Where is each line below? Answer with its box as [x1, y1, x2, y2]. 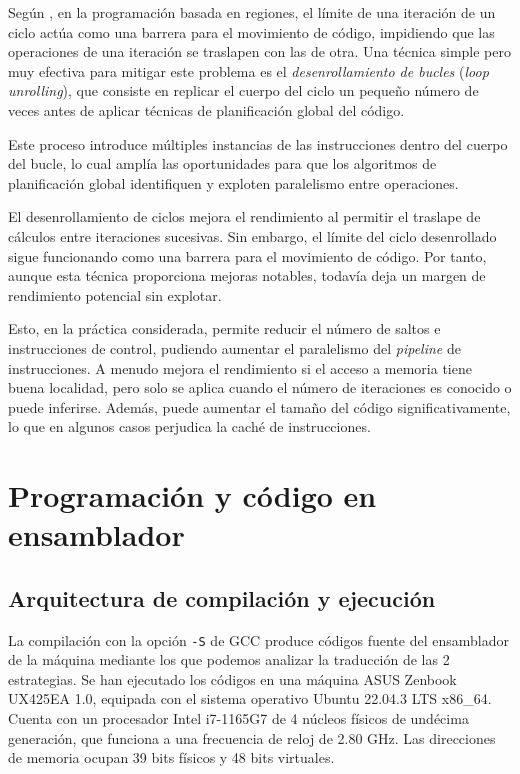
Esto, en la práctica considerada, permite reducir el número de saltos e [8, 318, 441, 339]
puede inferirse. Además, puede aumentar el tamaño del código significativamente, [8, 396, 511, 417]
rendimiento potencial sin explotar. [8, 284, 222, 305]
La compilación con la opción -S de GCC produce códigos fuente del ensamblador [8, 629, 509, 650]
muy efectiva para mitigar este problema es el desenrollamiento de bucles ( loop [8, 60, 489, 81]
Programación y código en [8, 475, 377, 516]
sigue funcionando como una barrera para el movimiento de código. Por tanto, [8, 245, 487, 266]
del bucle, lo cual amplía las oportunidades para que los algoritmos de [8, 153, 437, 174]
